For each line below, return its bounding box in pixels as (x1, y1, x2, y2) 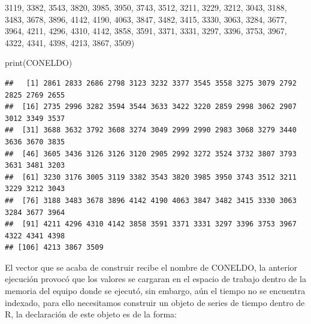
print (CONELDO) (5, 56, 73, 69)
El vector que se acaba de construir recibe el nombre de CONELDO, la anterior (5, 261, 298, 273)
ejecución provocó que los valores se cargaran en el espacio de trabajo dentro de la (5, 272, 306, 285)
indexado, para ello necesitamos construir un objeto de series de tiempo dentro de (5, 296, 305, 308)
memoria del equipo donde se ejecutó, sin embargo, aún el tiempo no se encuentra (5, 284, 306, 297)
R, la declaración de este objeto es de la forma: (5, 308, 177, 320)
